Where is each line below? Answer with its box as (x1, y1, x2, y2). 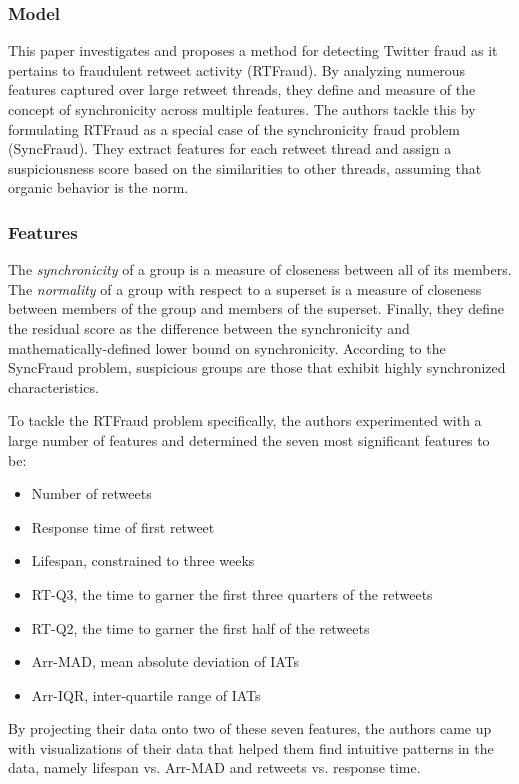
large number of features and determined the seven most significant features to (8, 429, 490, 450)
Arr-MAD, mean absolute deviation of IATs (31, 651, 300, 672)
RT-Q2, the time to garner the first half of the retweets (31, 617, 370, 638)
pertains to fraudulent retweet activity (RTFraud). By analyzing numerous (8, 59, 466, 80)
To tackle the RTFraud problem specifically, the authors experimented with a (8, 410, 482, 431)
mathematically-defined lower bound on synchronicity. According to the (8, 337, 446, 358)
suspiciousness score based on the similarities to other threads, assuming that (8, 157, 482, 178)
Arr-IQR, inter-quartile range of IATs (31, 684, 261, 705)
